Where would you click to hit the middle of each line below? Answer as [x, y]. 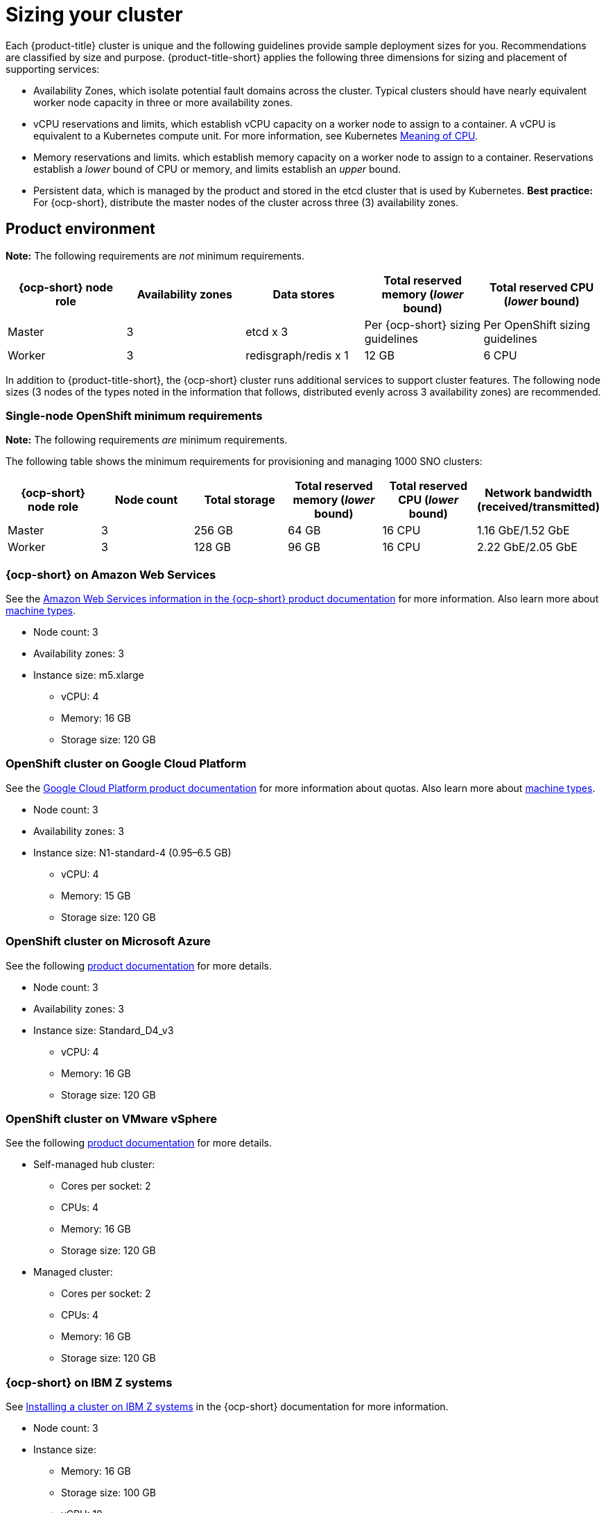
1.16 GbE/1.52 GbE [523, 531]
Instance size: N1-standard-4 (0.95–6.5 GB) [132, 852]
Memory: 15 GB [96, 895]
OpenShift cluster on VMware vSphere [111, 1118]
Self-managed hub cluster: [94, 1165]
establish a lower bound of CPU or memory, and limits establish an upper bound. [217, 169]
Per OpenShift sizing [537, 324]
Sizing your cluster [94, 15]
